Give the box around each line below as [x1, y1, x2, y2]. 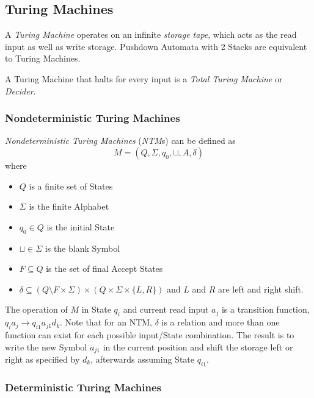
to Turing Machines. [5, 52, 81, 65]
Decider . [5, 84, 36, 97]
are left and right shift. [217, 282, 304, 295]
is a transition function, [221, 303, 310, 316]
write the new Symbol [5, 340, 87, 353]
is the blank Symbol [45, 241, 120, 254]
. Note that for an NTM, [60, 316, 152, 329]
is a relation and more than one [161, 316, 280, 329]
